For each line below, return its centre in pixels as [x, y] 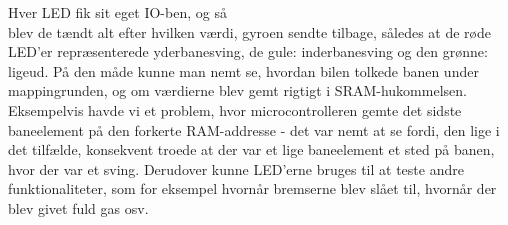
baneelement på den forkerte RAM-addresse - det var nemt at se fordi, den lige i [254, 129]
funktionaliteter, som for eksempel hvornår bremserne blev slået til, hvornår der [252, 188]
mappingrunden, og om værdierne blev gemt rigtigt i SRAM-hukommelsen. [237, 90]
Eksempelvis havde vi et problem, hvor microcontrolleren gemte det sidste [235, 109]
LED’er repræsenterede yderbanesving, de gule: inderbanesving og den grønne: [248, 51]
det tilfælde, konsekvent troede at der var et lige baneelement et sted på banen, [251, 149]
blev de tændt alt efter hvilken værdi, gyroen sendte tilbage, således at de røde [249, 31]
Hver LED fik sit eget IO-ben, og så [117, 12]
